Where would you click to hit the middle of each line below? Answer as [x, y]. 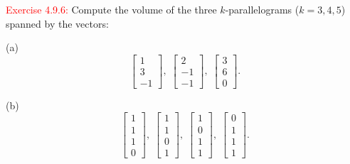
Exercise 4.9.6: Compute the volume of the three [111, 9]
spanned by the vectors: [57, 23]
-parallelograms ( [262, 9]
